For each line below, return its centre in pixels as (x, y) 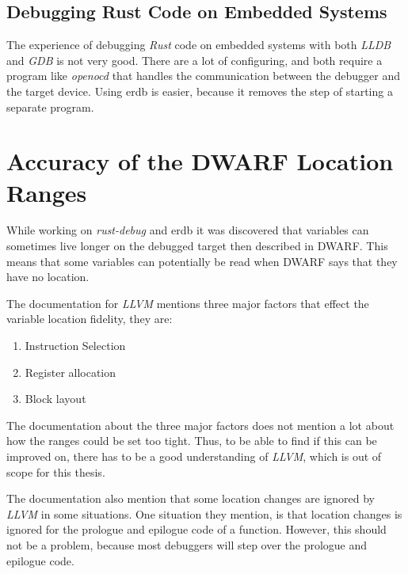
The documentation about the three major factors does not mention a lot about (200, 425)
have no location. (48, 277)
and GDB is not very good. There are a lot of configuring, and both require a (194, 60)
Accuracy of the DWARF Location (200, 161)
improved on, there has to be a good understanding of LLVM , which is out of (194, 456)
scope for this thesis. (56, 471)
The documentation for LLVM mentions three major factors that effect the (188, 303)
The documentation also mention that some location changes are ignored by (191, 498)
